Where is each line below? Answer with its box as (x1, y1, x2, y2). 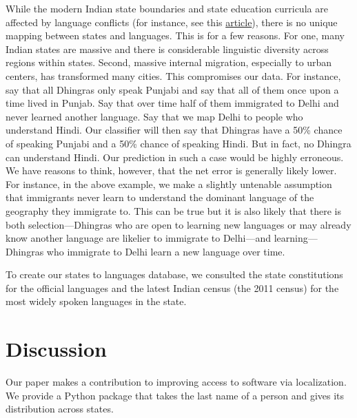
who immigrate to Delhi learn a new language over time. (46, 244, 285, 258)
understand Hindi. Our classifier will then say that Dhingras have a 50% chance (6, 123, 343, 137)
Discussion (6, 335, 107, 363)
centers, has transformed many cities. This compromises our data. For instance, (6, 68, 341, 83)
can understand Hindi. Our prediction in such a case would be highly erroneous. (6, 149, 344, 164)
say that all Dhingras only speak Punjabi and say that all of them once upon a (6, 82, 339, 96)
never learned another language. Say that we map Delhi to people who (6, 109, 303, 123)
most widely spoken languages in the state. (6, 294, 187, 309)
